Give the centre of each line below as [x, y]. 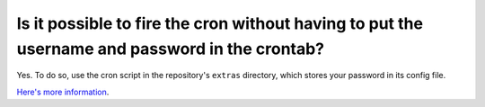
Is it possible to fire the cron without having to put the [220, 23]
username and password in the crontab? [171, 49]
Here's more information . [63, 92]
